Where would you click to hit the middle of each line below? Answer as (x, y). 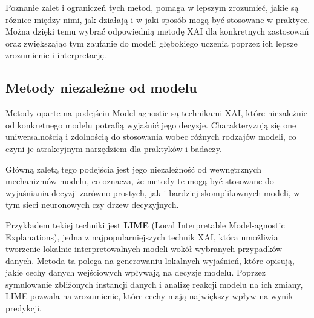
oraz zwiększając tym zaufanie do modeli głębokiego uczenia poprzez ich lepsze (152, 43)
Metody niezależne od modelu (101, 88)
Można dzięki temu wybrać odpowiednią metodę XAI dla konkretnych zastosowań (157, 31)
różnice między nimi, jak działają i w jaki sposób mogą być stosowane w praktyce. (158, 19)
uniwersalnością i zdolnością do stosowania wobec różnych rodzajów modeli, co (151, 137)
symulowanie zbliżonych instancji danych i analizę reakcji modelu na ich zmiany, (154, 284)
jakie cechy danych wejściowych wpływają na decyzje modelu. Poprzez (136, 272)
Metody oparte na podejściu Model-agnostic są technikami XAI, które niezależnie (156, 113)
